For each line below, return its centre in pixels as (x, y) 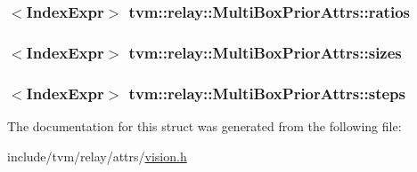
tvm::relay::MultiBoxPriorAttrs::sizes (265, 52)
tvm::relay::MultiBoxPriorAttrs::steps (267, 93)
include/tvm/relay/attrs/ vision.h (97, 156)
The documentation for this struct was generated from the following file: (204, 125)
